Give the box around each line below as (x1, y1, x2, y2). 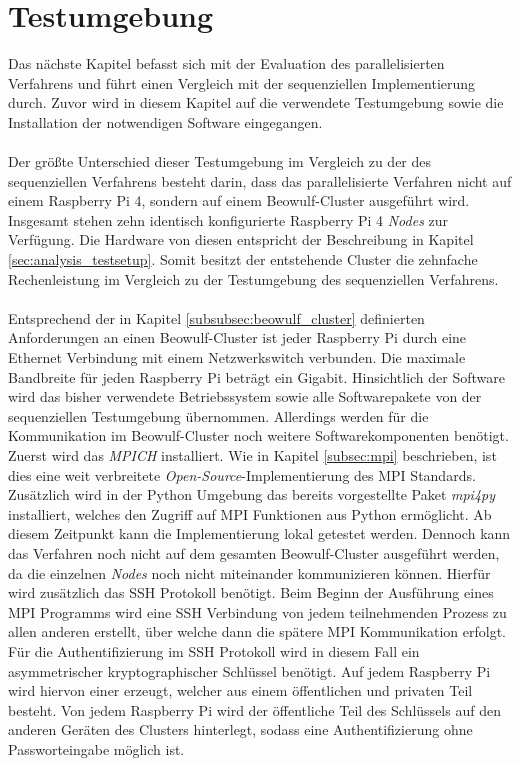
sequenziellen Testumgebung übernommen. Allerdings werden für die (8, 405, 429, 426)
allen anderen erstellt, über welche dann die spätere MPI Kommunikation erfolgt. (8, 621, 506, 642)
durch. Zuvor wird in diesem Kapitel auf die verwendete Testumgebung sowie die (8, 92, 504, 113)
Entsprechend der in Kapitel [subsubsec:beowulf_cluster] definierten (8, 307, 425, 328)
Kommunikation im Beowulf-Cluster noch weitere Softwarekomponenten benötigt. (8, 425, 509, 446)
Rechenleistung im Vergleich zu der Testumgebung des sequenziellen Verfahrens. (8, 268, 499, 289)
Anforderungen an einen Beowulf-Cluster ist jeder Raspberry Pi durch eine (8, 327, 467, 348)
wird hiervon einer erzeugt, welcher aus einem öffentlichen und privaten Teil (8, 680, 473, 701)
